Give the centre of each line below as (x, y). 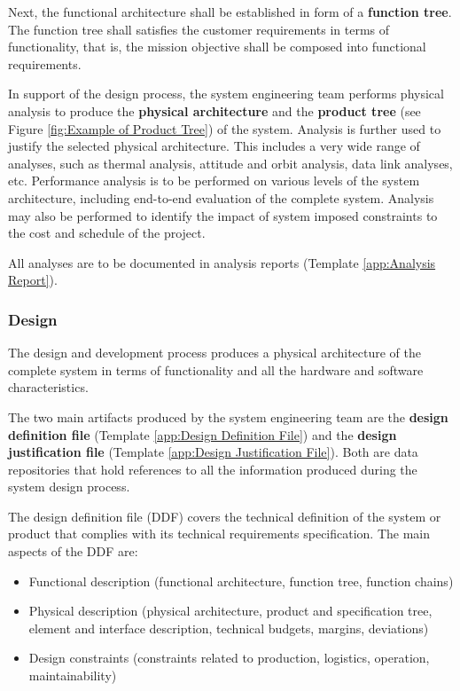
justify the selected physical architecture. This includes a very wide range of (214, 146)
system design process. (69, 487)
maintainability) (73, 675)
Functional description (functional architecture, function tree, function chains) (241, 581)
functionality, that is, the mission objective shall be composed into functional (217, 47)
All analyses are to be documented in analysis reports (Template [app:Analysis (222, 262)
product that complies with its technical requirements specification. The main (219, 534)
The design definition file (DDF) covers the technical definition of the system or (225, 516)
